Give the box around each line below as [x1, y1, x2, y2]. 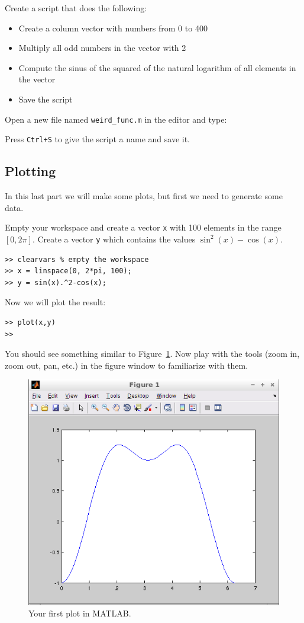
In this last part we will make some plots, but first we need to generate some [5, 190, 283, 202]
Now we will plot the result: [5, 296, 106, 308]
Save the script [18, 92, 73, 105]
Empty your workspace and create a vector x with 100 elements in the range [5, 221, 282, 234]
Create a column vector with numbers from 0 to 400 [18, 21, 208, 34]
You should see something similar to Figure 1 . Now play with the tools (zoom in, [5, 347, 300, 360]
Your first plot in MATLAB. [28, 607, 131, 619]
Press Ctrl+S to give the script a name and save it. [5, 133, 190, 145]
